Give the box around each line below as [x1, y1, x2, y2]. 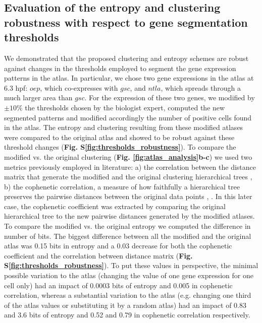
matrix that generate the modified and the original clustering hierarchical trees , [4, 171, 252, 182]
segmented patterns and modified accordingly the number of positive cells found [4, 112, 252, 122]
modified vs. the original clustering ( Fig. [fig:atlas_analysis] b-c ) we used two [4, 151, 252, 162]
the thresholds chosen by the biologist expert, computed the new [25, 102, 225, 112]
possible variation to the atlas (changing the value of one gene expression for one [4, 270, 253, 281]
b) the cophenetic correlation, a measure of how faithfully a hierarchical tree [4, 181, 240, 191]
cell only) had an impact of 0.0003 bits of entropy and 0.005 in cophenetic [4, 280, 233, 290]
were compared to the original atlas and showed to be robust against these [4, 132, 235, 142]
